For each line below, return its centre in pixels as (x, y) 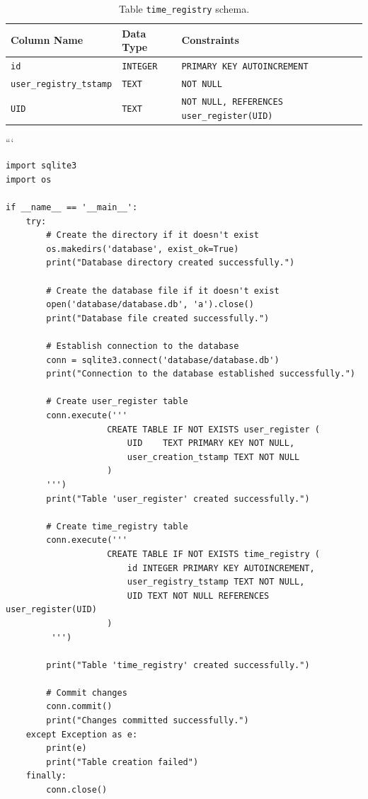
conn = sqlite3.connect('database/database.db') (163, 360)
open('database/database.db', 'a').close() (150, 305)
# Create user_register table (117, 402)
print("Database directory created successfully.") (171, 263)
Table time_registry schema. (184, 8)
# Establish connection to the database (143, 346)
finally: (46, 776)
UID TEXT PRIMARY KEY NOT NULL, (211, 443)
